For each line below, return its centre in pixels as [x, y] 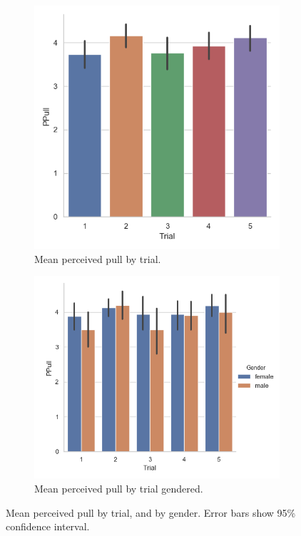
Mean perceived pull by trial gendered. [119, 488]
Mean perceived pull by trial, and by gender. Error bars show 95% [151, 512]
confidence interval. [48, 526]
